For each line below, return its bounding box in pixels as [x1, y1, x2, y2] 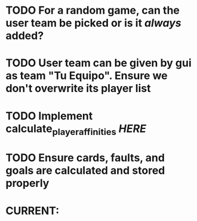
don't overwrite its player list [5, 82, 151, 96]
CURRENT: [5, 204, 60, 217]
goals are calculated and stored [5, 164, 165, 177]
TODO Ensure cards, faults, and [5, 151, 165, 165]
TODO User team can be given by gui [5, 56, 192, 70]
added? [5, 29, 44, 42]
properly [5, 177, 50, 190]
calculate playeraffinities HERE [5, 122, 147, 137]
